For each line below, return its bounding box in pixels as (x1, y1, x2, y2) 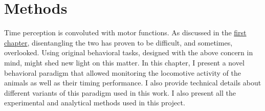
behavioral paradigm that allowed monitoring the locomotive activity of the (4, 67, 241, 78)
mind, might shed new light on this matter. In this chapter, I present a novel (4, 57, 245, 68)
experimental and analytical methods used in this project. (4, 97, 185, 108)
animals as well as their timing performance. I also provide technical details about (4, 77, 261, 88)
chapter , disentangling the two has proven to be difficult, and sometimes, (4, 37, 233, 48)
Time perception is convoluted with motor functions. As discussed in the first (4, 27, 247, 38)
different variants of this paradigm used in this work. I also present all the (4, 87, 236, 98)
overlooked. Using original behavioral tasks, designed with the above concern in (4, 47, 253, 58)
